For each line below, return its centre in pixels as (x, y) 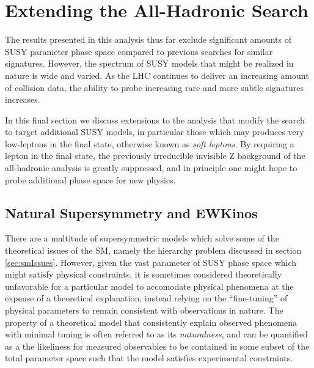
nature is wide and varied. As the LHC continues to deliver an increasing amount (157, 75)
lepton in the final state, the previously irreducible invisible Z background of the (155, 156)
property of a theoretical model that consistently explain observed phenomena (151, 322)
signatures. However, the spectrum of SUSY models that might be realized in (149, 63)
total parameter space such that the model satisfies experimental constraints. (149, 358)
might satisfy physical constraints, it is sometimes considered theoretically (144, 274)
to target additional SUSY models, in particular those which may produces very (155, 132)
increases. (23, 99)
